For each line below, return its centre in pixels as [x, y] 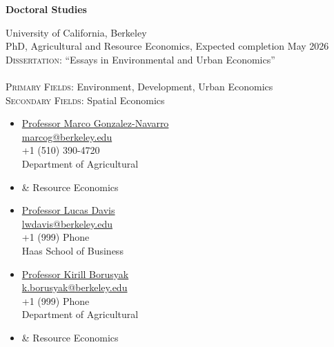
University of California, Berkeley [76, 32]
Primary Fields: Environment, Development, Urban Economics [139, 86]
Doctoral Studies [46, 9]
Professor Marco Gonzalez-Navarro [95, 123]
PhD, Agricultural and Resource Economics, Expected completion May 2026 [167, 46]
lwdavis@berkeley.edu [67, 223]
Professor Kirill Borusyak [75, 274]
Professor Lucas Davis [68, 210]
